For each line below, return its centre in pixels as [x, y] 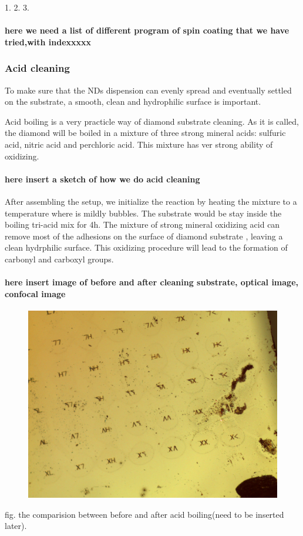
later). [16, 526]
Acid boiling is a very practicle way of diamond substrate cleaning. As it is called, [152, 121]
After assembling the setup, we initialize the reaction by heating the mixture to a [151, 201]
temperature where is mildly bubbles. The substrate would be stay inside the [143, 213]
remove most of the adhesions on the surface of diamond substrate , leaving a [144, 236]
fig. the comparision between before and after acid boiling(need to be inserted [144, 514]
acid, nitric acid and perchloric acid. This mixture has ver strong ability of [139, 144]
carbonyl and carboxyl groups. [59, 259]
